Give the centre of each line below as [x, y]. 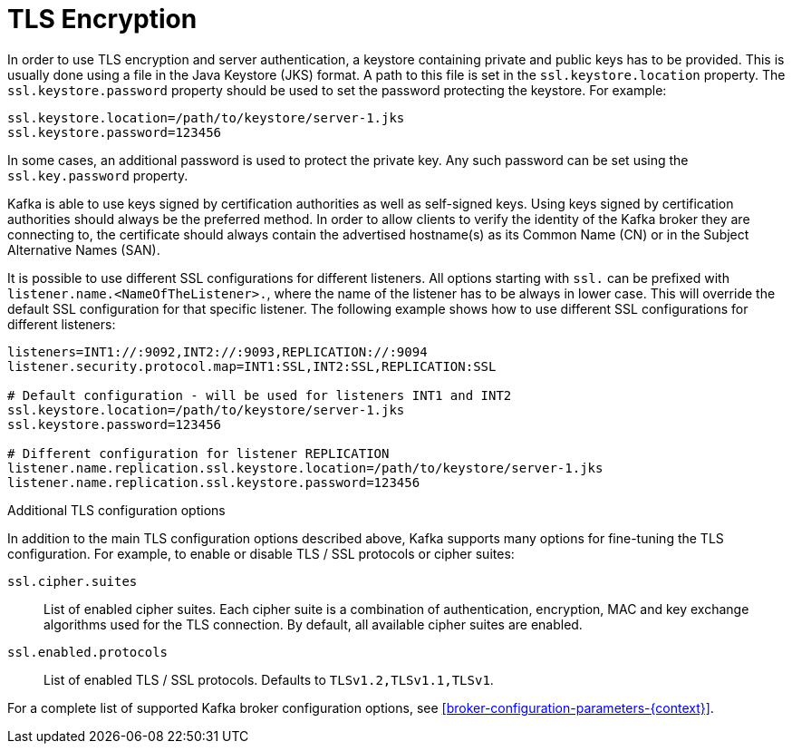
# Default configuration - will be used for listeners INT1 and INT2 [260, 395]
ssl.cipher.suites [72, 581]
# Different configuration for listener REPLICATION [198, 453]
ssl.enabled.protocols [88, 652]
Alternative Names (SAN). [84, 249]
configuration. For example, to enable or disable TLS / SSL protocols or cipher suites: [261, 553]
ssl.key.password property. [98, 175]
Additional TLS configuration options [116, 510]
